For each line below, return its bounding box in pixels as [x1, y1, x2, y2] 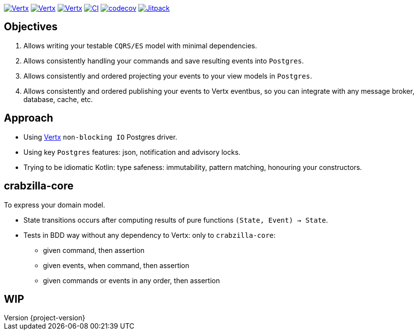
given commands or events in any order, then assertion [43, 276, 220, 285]
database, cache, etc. [23, 95, 93, 104]
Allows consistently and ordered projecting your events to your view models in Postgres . [23, 71, 312, 80]
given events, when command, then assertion [43, 261, 189, 270]
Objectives [4, 21, 58, 33]
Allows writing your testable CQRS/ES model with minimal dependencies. [23, 41, 257, 50]
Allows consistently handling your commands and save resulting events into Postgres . [23, 56, 304, 65]
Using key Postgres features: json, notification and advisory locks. [23, 147, 241, 156]
